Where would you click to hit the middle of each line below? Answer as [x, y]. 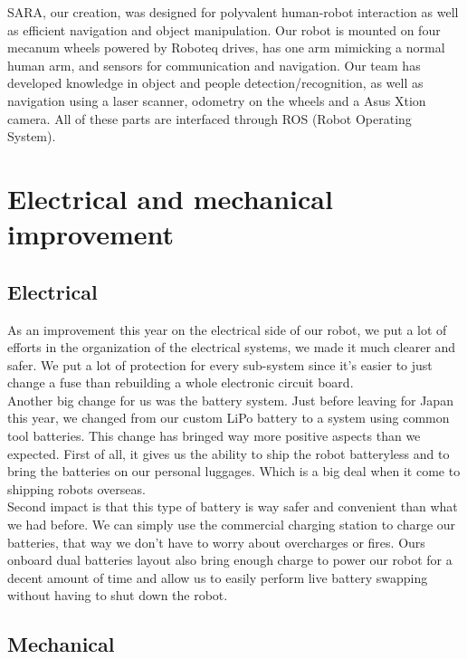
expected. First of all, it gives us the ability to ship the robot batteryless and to [229, 453]
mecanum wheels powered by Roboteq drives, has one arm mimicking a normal [226, 48]
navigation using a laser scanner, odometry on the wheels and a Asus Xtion [217, 100]
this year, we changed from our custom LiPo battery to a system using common [229, 418]
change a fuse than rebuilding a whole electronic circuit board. [181, 382]
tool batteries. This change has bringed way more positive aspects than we [214, 436]
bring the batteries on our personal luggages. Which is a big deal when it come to [234, 471]
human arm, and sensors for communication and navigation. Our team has [214, 65]
